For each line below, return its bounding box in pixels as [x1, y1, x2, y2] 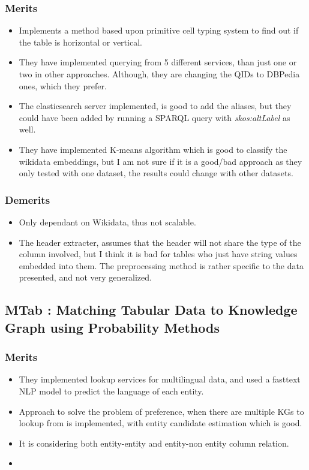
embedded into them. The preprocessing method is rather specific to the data [19, 259, 304, 272]
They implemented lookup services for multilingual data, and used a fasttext [19, 373, 301, 385]
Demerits [5, 192, 50, 207]
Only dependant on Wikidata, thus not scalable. [19, 215, 196, 228]
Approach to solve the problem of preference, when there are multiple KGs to [19, 405, 304, 417]
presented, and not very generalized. [19, 271, 152, 284]
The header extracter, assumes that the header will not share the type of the [19, 236, 301, 248]
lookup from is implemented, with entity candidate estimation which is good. [19, 417, 302, 429]
